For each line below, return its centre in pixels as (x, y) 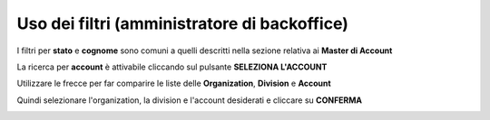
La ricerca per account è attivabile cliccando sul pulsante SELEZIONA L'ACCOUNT (172, 67)
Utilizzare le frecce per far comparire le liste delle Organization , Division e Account (174, 83)
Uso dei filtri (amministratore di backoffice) (183, 23)
